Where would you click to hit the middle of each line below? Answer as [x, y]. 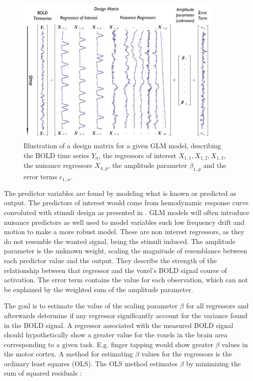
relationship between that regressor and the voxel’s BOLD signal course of [115, 270]
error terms [40, 177]
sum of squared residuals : [43, 373]
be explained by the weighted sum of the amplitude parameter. [99, 289]
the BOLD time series [56, 155]
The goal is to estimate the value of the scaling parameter [91, 306]
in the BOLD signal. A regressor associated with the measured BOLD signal [119, 325]
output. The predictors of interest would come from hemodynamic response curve [126, 203]
